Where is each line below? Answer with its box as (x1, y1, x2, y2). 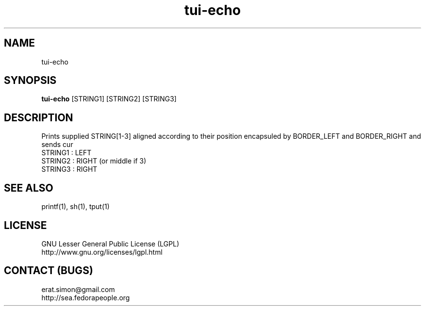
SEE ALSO (4, 181, 53, 194)
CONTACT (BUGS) (4, 264, 93, 277)
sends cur (41, 140, 73, 149)
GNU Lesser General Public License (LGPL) (41, 239, 180, 248)
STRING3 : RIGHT (41, 165, 98, 174)
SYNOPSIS (4, 74, 57, 87)
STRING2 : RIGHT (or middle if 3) (41, 157, 147, 165)
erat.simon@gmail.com (41, 285, 115, 294)
